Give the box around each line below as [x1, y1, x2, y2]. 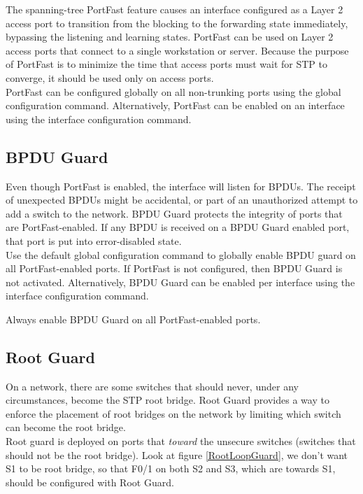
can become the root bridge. [6, 420, 126, 435]
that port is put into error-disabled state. [6, 233, 182, 248]
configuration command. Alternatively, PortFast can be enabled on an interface [6, 98, 345, 113]
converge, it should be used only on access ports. [6, 70, 214, 85]
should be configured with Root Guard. [6, 474, 174, 489]
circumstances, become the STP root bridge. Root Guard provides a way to [6, 393, 329, 407]
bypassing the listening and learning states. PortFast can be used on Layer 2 [6, 29, 334, 44]
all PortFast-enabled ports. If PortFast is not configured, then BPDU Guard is [6, 261, 343, 276]
